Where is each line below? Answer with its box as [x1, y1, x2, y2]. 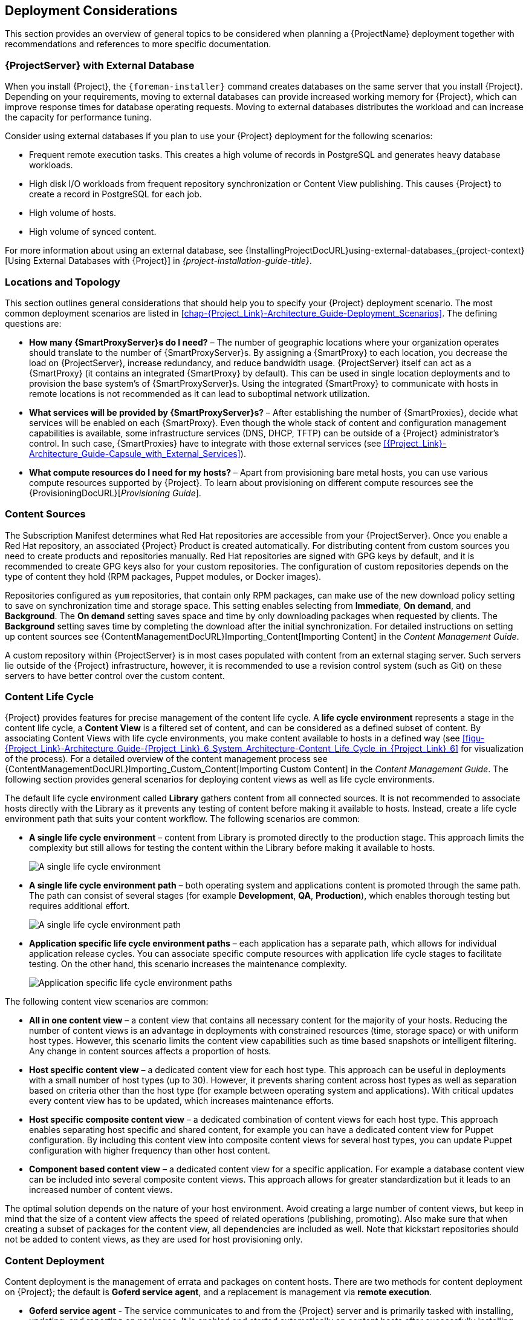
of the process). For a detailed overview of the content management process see [5, 754, 328, 764]
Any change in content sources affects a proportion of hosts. [29, 1046, 271, 1057]
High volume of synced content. [29, 226, 157, 237]
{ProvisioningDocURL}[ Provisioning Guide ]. [29, 487, 201, 498]
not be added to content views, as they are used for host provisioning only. [5, 1234, 303, 1245]
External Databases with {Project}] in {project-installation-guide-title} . [33, 255, 312, 266]
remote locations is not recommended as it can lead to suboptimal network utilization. [29, 388, 370, 399]
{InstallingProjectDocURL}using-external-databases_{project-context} [245, 245, 525, 256]
